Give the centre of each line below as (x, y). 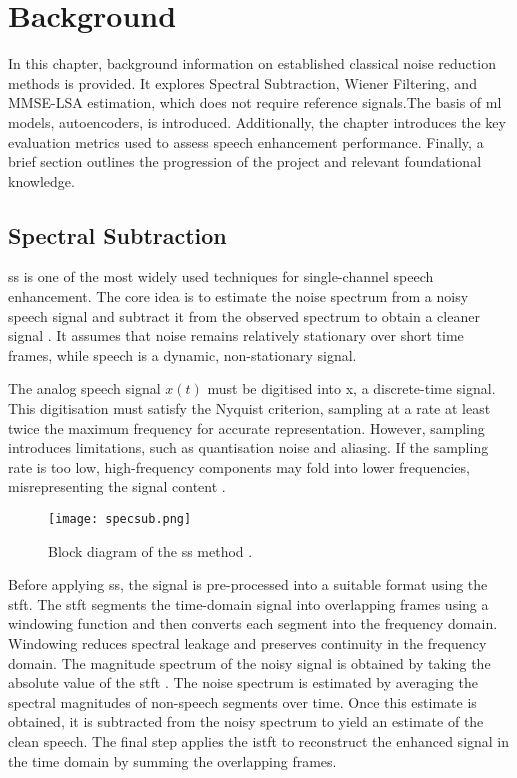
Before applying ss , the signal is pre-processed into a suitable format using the (248, 584)
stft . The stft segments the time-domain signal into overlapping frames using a (248, 603)
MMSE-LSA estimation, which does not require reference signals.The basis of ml (255, 102)
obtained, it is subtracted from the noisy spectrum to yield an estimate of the (246, 721)
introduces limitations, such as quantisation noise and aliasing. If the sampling (248, 447)
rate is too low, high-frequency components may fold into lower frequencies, (239, 466)
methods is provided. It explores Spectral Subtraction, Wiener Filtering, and (242, 82)
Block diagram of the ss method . (150, 550)
